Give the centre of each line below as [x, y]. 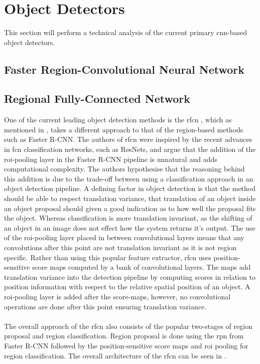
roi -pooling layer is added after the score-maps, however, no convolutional [117, 296]
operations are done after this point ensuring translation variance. [105, 306]
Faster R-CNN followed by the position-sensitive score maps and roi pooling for [126, 345]
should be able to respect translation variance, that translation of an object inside [130, 198]
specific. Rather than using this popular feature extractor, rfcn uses [108, 257]
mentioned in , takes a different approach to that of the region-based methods [124, 129]
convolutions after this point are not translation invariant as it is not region [120, 247]
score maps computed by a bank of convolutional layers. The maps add [142, 267]
